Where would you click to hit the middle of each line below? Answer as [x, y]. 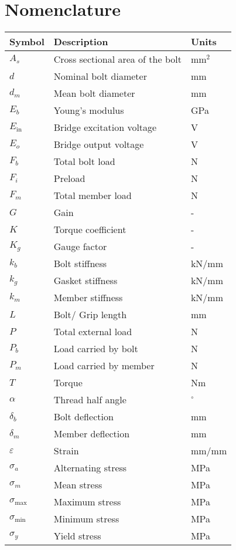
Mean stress [78, 485]
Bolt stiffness [80, 264]
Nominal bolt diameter [100, 76]
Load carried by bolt [96, 349]
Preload [69, 178]
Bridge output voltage [99, 144]
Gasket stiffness [85, 281]
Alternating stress [90, 468]
